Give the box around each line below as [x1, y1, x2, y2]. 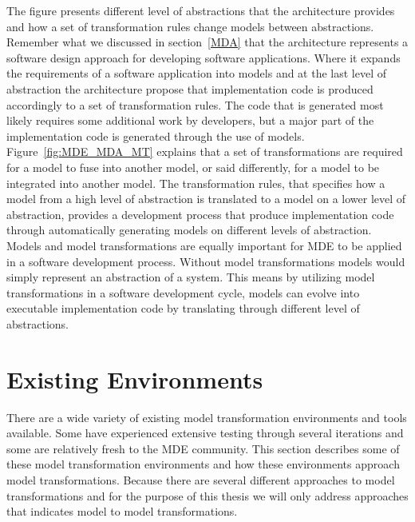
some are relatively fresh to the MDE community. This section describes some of [6, 440, 400, 456]
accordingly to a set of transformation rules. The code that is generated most [6, 96, 384, 113]
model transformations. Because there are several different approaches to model [6, 471, 395, 488]
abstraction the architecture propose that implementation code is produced [6, 80, 373, 97]
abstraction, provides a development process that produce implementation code [6, 205, 394, 222]
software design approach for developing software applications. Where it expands [6, 49, 401, 66]
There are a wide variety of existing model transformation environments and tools [6, 408, 407, 425]
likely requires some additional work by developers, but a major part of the [6, 112, 374, 129]
